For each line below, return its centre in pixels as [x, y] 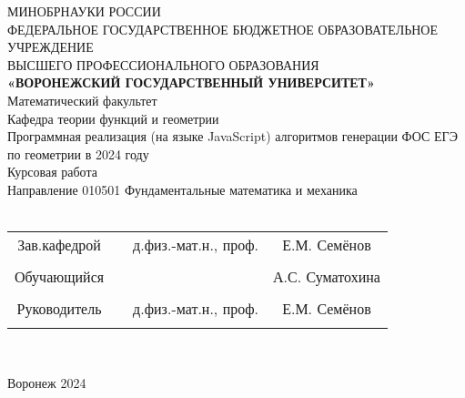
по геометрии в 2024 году [78, 153]
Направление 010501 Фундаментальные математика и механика [182, 189]
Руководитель [59, 309]
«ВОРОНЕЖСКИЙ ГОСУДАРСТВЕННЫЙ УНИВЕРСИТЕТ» [191, 82]
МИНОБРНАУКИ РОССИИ [84, 11]
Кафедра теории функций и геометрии [113, 118]
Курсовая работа [52, 172]
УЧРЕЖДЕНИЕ [51, 47]
